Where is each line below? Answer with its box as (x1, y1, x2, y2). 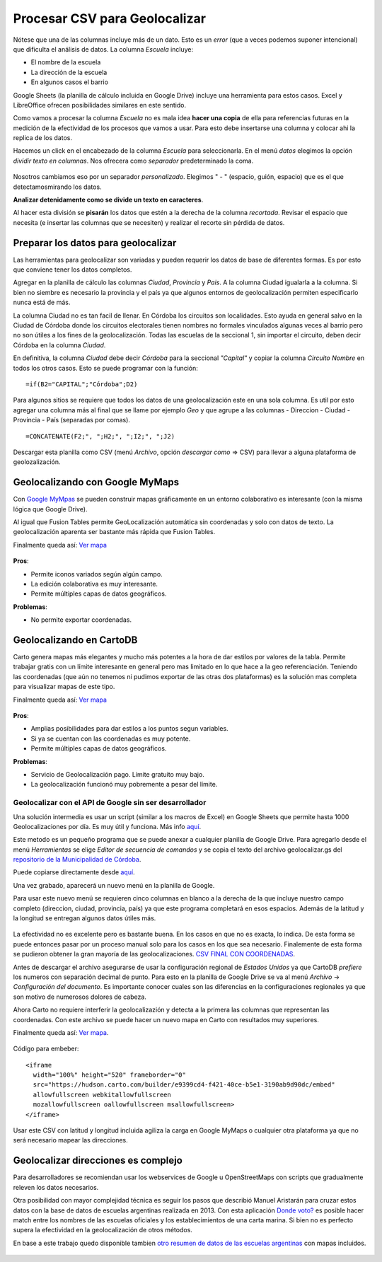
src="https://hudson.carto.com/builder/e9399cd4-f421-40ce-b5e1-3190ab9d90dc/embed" (33, 1081, 335, 1089)
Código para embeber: (13, 1044, 79, 1053)
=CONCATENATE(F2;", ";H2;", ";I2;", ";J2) (25, 432, 175, 440)
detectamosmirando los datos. (13, 183, 102, 191)
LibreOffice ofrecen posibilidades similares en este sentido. (13, 100, 187, 109)
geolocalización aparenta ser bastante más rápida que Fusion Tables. (13, 528, 216, 536)
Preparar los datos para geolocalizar (13, 237, 177, 249)
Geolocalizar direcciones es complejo (13, 1154, 183, 1167)
